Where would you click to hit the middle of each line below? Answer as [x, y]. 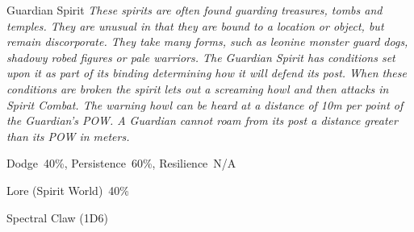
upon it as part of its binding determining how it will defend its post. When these [207, 73]
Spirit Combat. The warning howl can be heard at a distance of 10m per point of [205, 104]
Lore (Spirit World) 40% [68, 190]
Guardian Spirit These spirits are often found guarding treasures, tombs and [194, 10]
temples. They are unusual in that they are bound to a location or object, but [195, 25]
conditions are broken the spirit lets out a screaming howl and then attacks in [198, 88]
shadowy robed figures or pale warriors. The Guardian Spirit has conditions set [201, 57]
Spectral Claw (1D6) [57, 217]
